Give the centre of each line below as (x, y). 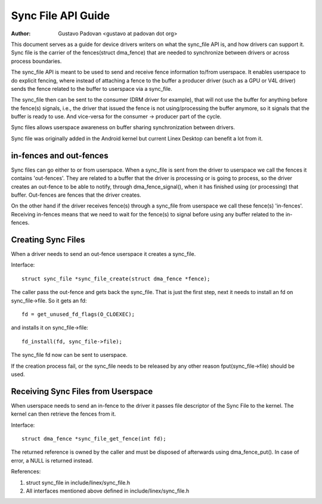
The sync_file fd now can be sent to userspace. (69, 355)
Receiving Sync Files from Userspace (82, 391)
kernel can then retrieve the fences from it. (64, 414)
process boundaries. (36, 61)
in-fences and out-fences (60, 155)
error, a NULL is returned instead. (52, 460)
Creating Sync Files (48, 239)
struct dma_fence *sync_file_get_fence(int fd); (94, 439)
